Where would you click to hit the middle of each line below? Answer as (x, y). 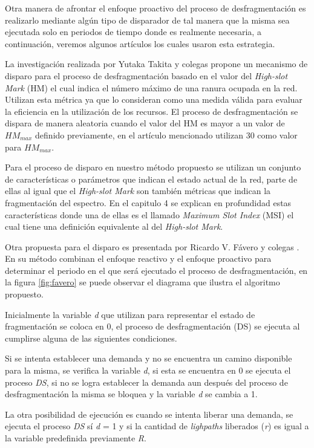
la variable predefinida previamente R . (76, 438)
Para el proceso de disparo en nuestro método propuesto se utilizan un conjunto (153, 167)
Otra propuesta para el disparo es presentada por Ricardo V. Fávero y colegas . (152, 246)
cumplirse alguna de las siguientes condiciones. (91, 338)
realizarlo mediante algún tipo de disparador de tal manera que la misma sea (147, 20)
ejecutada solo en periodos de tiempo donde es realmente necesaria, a (133, 32)
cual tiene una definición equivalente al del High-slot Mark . (114, 226)
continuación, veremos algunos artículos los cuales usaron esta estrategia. (140, 43)
